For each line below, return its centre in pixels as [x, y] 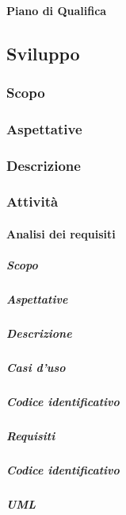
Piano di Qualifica [57, 10]
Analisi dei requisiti [61, 233]
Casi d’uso [36, 368]
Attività [32, 201]
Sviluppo [43, 53]
